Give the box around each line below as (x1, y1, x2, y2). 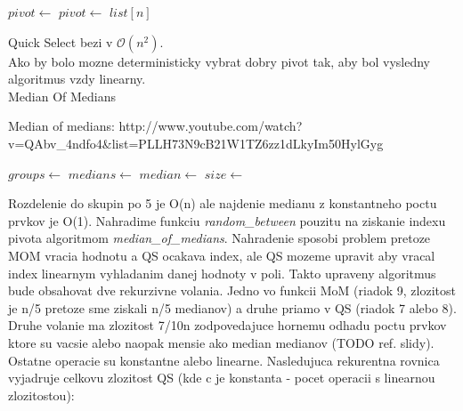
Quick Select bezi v (8, 32, 113, 51)
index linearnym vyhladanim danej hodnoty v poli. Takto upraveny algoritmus (8, 263, 436, 282)
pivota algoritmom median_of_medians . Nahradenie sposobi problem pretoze (8, 229, 431, 247)
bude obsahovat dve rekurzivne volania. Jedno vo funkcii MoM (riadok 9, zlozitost (8, 281, 456, 300)
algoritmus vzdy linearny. (8, 69, 146, 88)
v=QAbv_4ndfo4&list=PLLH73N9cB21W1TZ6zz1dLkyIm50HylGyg (8, 133, 384, 152)
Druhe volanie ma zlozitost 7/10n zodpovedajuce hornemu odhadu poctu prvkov (8, 316, 447, 334)
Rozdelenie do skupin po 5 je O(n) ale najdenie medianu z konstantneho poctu (8, 194, 437, 213)
